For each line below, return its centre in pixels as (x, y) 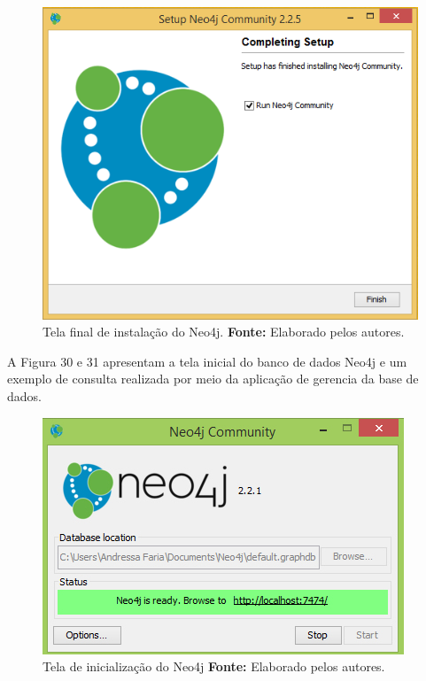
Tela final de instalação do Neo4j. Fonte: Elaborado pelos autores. (224, 332)
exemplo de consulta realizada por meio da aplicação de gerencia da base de (213, 379)
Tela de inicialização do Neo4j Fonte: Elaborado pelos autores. (214, 666)
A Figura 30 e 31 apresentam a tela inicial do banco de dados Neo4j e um (207, 361)
